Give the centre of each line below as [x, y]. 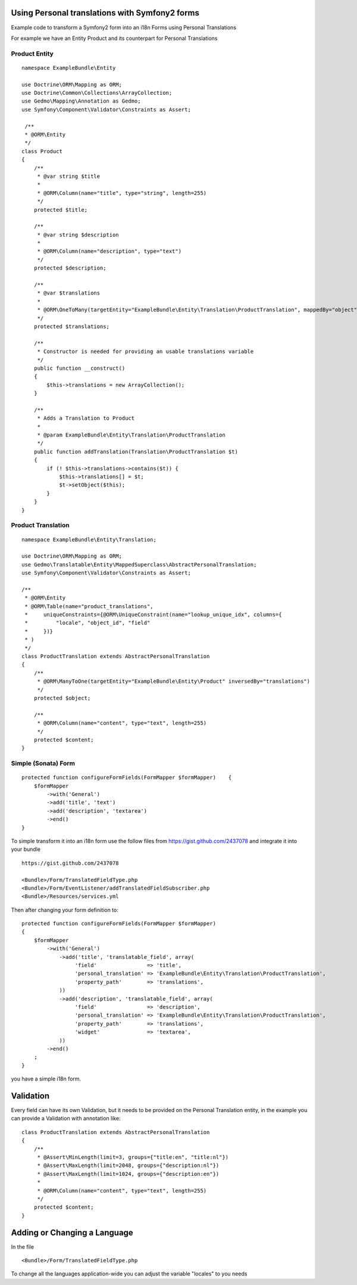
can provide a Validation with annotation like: [66, 1119]
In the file [23, 1247]
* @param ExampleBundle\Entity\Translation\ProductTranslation [131, 435]
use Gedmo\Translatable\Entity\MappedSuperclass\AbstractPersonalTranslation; [139, 564]
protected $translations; [72, 326]
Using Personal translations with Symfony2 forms [105, 13]
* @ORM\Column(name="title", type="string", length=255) [122, 193]
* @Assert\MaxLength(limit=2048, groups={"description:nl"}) [128, 1165]
